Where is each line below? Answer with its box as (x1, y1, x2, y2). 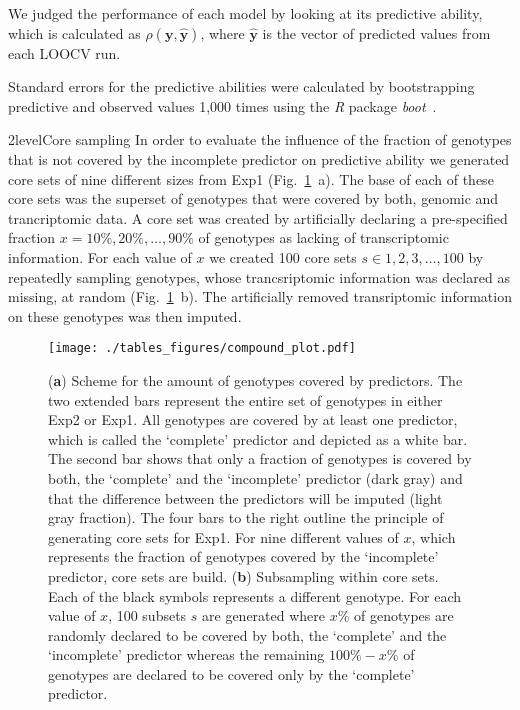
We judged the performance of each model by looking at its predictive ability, (8, 3, 483, 23)
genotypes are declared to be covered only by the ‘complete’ (48, 663, 415, 684)
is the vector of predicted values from (262, 22, 491, 43)
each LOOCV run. (8, 42, 121, 63)
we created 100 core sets (209, 246, 357, 267)
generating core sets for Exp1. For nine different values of (48, 526, 399, 547)
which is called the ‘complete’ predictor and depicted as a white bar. (48, 428, 468, 449)
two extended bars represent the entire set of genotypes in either (48, 389, 443, 410)
